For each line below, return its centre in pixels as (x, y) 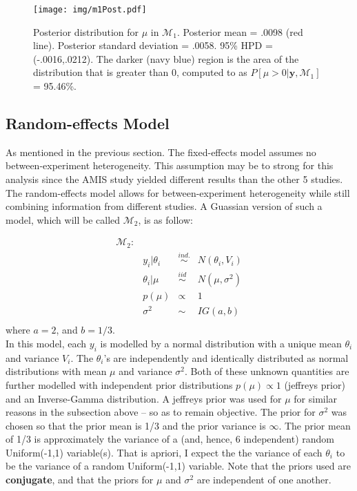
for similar (316, 398)
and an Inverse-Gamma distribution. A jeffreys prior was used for (144, 398)
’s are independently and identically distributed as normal (226, 357)
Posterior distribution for (86, 31)
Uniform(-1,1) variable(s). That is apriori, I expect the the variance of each (164, 452)
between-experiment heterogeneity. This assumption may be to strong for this (170, 165)
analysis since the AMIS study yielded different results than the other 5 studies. (174, 179)
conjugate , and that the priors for (80, 480)
